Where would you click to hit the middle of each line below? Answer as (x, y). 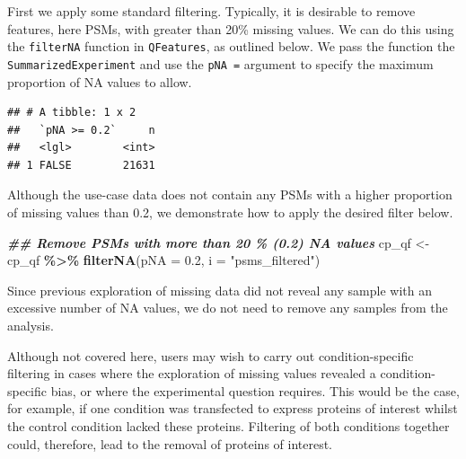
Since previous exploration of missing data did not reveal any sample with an (220, 290)
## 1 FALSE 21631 (81, 165)
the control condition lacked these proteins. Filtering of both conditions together (229, 426)
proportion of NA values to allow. (100, 81)
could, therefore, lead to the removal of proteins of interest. (170, 443)
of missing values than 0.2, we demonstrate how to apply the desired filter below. (230, 212)
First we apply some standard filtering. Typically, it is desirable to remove (211, 11)
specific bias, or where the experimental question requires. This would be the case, (233, 390)
